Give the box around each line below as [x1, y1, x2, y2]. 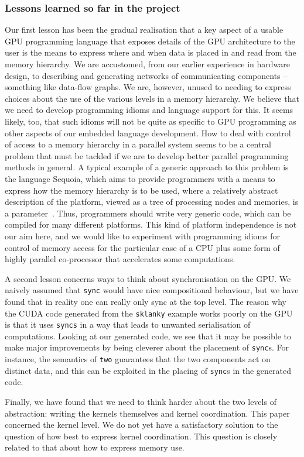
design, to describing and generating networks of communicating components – [5, 69, 288, 81]
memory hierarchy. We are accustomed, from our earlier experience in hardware [5, 58, 290, 70]
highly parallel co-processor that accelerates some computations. [5, 253, 235, 265]
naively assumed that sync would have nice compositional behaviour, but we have [5, 284, 299, 296]
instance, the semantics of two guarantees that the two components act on [5, 353, 271, 365]
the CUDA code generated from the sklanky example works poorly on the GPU [5, 307, 293, 319]
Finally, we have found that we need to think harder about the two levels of [5, 396, 276, 407]
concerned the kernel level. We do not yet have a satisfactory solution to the [5, 418, 278, 431]
